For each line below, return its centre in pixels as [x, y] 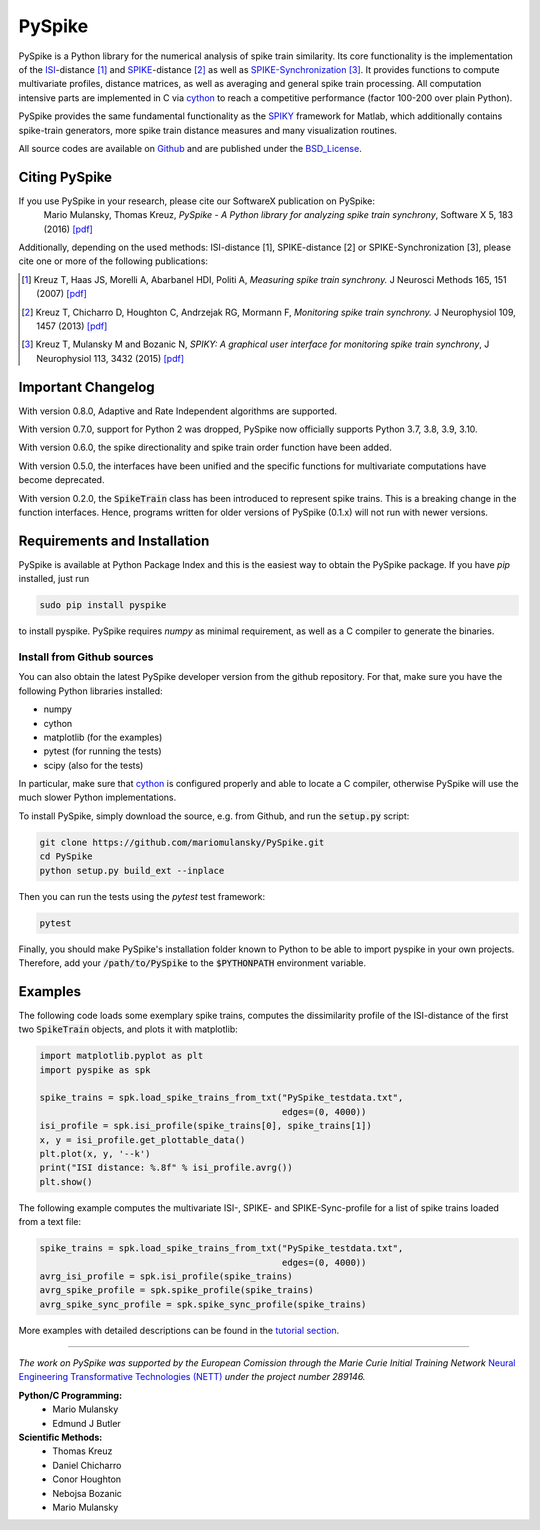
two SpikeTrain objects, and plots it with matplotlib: [128, 1029]
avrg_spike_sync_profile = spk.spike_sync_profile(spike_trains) [203, 1304]
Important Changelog [86, 386]
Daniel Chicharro [87, 1465]
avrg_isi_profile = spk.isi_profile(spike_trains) [166, 1276]
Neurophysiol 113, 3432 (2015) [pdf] [110, 358]
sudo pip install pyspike [103, 605]
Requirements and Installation [114, 540]
